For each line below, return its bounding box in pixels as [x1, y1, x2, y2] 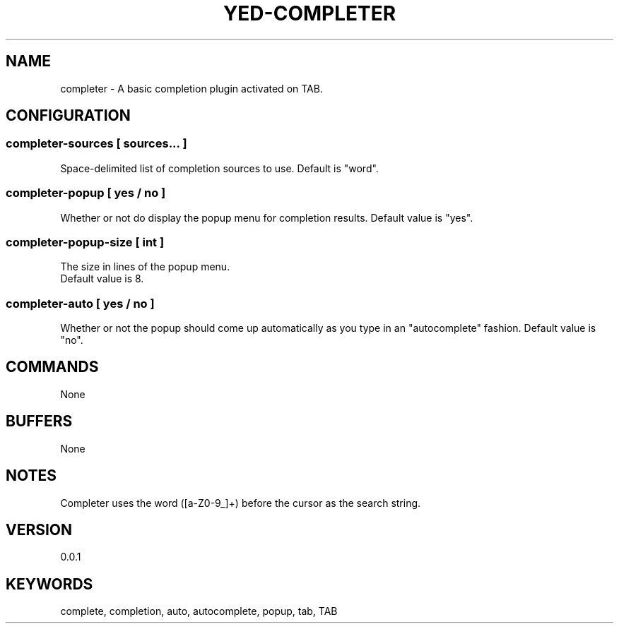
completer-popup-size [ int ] [6, 234, 165, 249]
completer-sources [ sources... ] [6, 136, 187, 151]
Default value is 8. [60, 272, 144, 285]
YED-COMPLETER [223, 1, 396, 25]
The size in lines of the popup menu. [60, 260, 230, 273]
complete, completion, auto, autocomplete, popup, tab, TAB [60, 605, 338, 618]
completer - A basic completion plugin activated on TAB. [60, 82, 323, 95]
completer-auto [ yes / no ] [6, 296, 155, 311]
